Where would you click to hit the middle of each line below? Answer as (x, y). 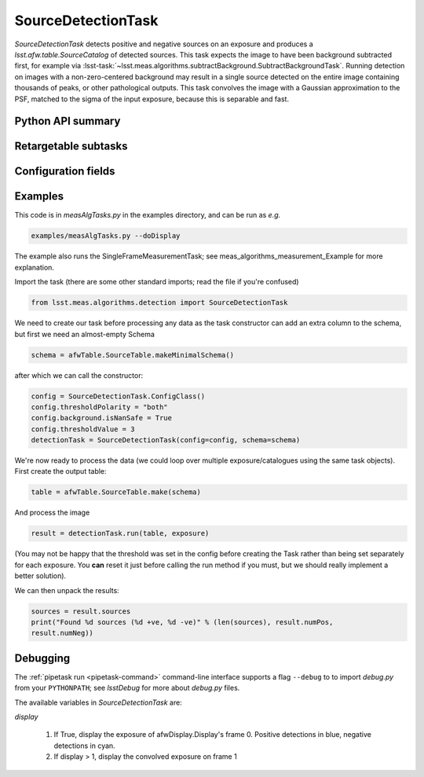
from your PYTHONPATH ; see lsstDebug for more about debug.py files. (127, 688)
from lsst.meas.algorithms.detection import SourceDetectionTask (159, 303)
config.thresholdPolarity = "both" (99, 407)
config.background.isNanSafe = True (102, 418)
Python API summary (68, 121)
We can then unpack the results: (67, 590)
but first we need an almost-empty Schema (84, 334)
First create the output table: (60, 471)
